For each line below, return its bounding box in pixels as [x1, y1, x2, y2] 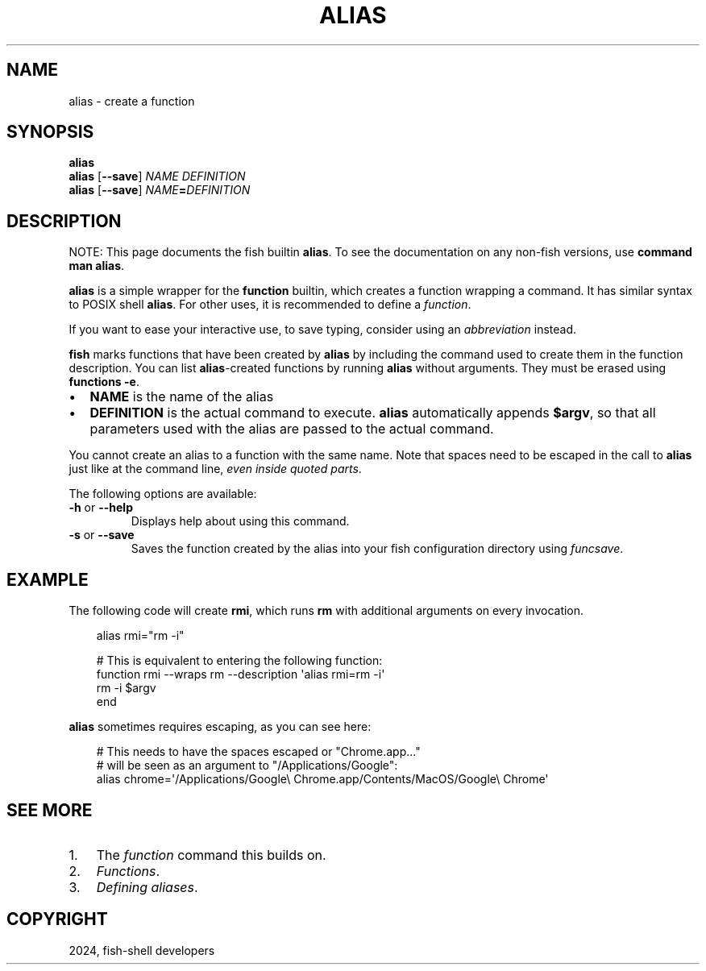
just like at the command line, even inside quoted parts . [69, 462, 362, 476]
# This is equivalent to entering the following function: [96, 654, 383, 668]
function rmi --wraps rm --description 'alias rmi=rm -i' [96, 667, 385, 682]
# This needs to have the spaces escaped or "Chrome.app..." [96, 745, 421, 759]
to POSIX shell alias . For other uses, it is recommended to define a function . [69, 297, 471, 312]
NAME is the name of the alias [89, 388, 274, 405]
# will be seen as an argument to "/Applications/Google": [96, 758, 398, 773]
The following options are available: [69, 487, 257, 501]
